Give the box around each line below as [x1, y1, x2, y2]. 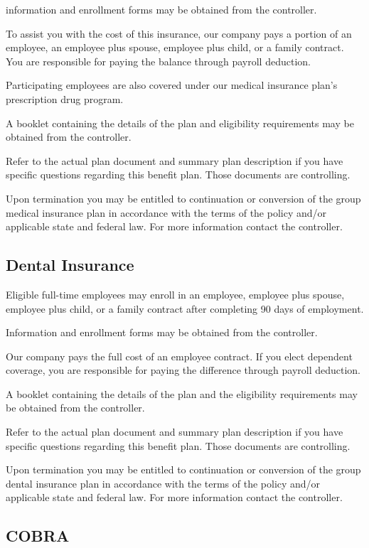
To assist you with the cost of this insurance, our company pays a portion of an [6, 26, 352, 41]
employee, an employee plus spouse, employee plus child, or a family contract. [6, 40, 344, 55]
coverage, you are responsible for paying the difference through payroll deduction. [6, 362, 361, 377]
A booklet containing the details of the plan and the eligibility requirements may [6, 386, 358, 401]
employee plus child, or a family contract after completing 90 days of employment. [6, 301, 364, 316]
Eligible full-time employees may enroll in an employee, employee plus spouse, [6, 286, 345, 301]
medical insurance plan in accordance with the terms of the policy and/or [6, 205, 327, 220]
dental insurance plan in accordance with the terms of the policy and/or [6, 476, 321, 490]
